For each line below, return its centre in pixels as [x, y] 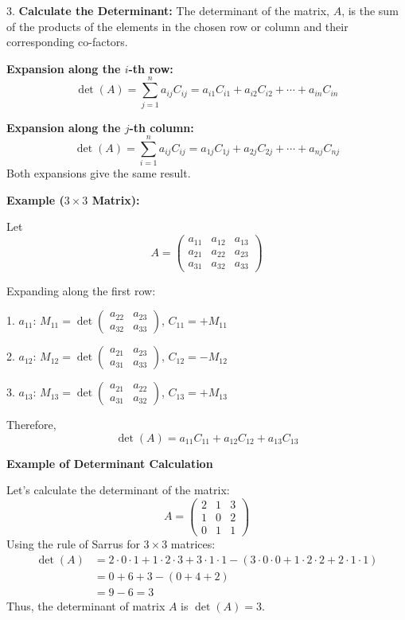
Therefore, [31, 425]
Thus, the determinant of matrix [86, 605]
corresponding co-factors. [67, 42]
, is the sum [370, 10]
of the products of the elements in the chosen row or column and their [177, 26]
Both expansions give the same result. [99, 173]
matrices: [193, 544]
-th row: [151, 68]
